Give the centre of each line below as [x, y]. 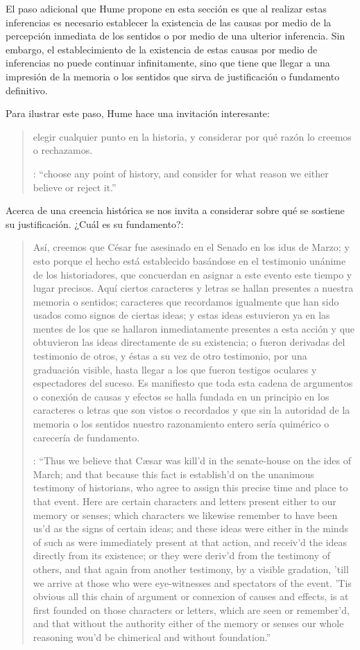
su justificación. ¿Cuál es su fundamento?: [95, 223]
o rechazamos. [63, 150]
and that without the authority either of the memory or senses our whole [188, 623]
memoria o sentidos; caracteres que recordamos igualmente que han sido [186, 301]
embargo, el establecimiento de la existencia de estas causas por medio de [162, 49]
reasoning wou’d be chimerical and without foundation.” [152, 636]
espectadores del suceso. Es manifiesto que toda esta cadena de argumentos [193, 383]
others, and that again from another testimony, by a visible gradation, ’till [191, 569]
